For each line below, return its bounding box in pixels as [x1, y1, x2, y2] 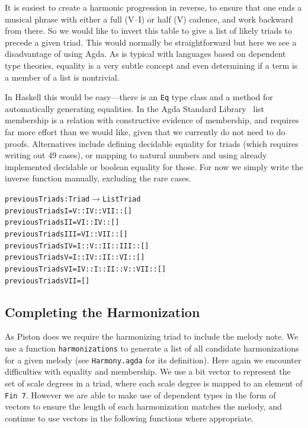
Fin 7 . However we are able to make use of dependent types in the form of [5, 388, 276, 401]
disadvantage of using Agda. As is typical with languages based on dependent [5, 47, 286, 60]
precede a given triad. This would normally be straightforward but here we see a [5, 36, 297, 48]
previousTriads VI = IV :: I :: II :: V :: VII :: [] [5, 264, 166, 273]
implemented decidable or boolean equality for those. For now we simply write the [5, 160, 303, 173]
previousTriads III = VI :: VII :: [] [5, 229, 128, 238]
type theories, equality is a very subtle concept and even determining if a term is [5, 59, 298, 71]
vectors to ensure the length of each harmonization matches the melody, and [5, 400, 282, 413]
